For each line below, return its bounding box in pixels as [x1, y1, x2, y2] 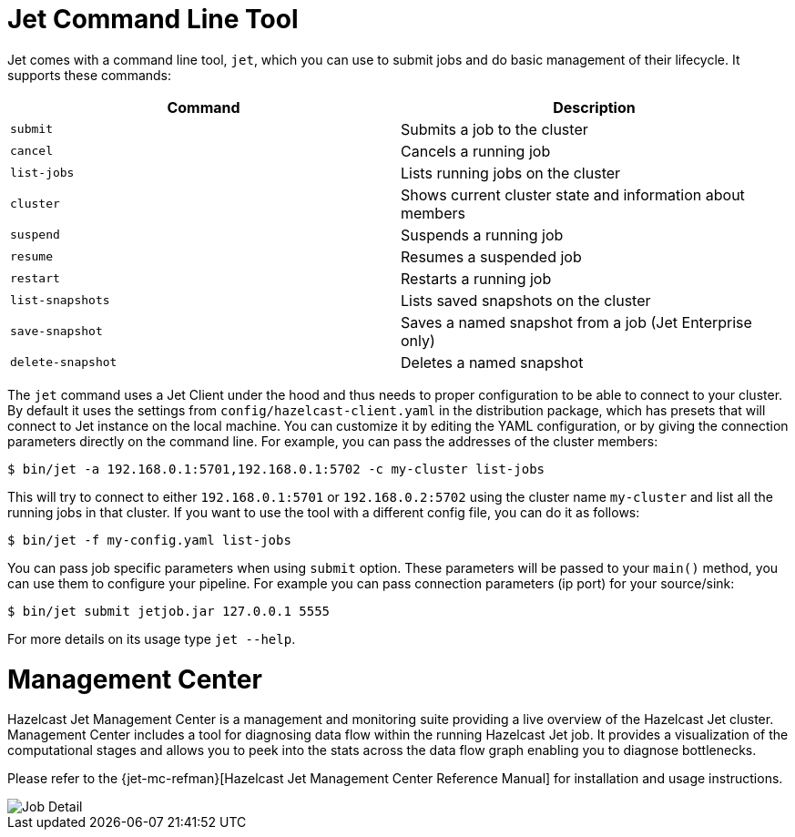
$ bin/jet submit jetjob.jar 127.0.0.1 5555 [7, 603, 331, 618]
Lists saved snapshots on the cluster [401, 291, 651, 310]
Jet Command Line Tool [7, 4, 299, 35]
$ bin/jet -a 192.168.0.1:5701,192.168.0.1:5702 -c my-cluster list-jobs [7, 461, 545, 476]
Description [553, 97, 636, 117]
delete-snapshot [10, 355, 117, 370]
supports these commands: [7, 66, 172, 83]
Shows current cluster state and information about [401, 185, 745, 204]
